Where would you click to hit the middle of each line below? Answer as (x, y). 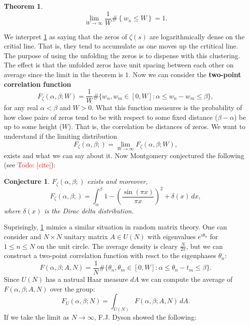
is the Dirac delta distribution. (89, 210)
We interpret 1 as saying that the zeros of (66, 36)
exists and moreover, (118, 181)
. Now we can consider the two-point (185, 74)
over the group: (73, 288)
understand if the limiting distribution (61, 136)
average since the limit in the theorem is (64, 74)
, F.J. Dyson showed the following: (145, 317)
